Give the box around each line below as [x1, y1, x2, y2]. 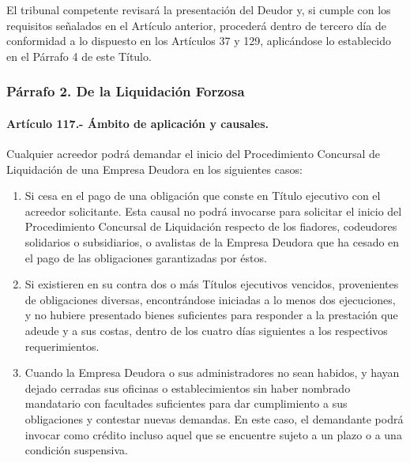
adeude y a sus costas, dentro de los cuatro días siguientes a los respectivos [24, 322, 388, 338]
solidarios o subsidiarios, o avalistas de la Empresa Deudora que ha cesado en [24, 233, 400, 250]
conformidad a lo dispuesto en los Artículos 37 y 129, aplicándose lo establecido [6, 32, 392, 49]
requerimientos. [24, 337, 100, 354]
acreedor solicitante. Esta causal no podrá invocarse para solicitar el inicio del [24, 202, 402, 219]
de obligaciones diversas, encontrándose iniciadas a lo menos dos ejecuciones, [24, 291, 396, 307]
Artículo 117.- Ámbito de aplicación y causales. [6, 115, 269, 131]
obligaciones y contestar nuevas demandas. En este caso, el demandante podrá [24, 410, 404, 427]
